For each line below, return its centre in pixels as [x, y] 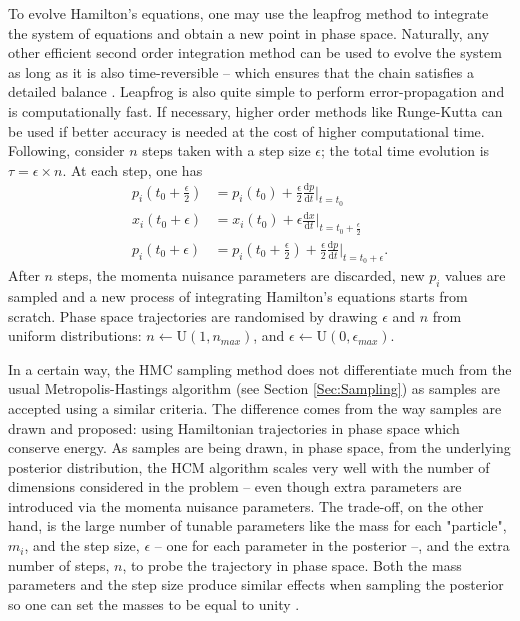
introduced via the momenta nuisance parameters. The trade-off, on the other [246, 505]
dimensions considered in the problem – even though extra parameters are [235, 486]
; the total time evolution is [405, 150]
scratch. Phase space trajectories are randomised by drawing [193, 315]
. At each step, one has [132, 169]
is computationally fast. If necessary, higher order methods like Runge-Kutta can [255, 110]
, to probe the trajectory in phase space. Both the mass [292, 564]
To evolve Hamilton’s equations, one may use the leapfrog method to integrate [248, 13]
